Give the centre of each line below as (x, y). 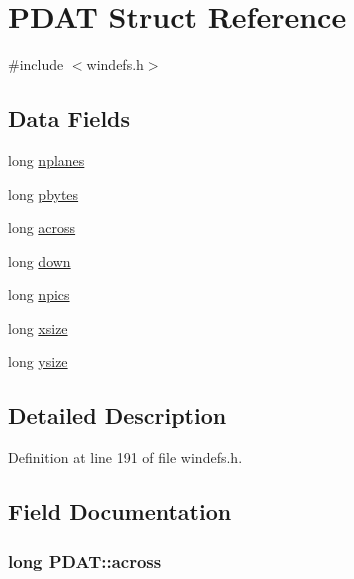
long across (42, 227)
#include (36, 64)
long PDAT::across (85, 560)
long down (39, 260)
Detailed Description (117, 415)
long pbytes (43, 193)
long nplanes (46, 159)
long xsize (38, 327)
